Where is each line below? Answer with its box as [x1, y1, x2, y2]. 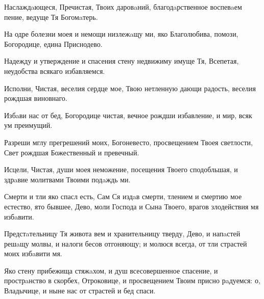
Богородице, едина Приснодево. [4, 38, 103, 49]
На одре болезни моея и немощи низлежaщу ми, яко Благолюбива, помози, [4, 29, 238, 39]
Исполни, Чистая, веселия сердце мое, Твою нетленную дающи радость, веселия [4, 83, 256, 93]
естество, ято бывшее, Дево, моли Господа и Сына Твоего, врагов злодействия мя [4, 201, 259, 211]
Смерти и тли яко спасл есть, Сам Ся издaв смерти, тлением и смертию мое [4, 191, 242, 202]
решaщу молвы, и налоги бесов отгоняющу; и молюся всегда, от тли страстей [4, 238, 247, 249]
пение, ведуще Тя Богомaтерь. [4, 11, 98, 22]
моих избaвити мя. [4, 248, 62, 259]
